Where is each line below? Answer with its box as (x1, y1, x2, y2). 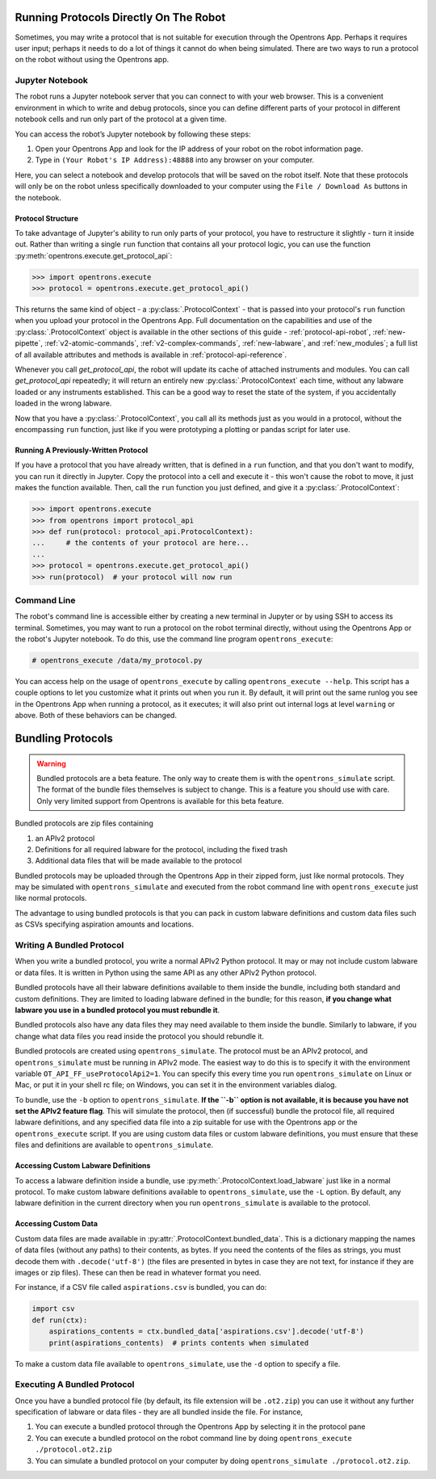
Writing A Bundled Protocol (15, 939, 124, 951)
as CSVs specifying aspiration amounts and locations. (15, 919, 194, 929)
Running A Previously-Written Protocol (15, 445, 149, 455)
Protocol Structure (15, 213, 79, 223)
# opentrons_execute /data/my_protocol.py (31, 656, 203, 665)
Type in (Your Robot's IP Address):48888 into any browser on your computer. (35, 155, 315, 165)
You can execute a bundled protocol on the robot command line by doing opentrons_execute (35, 1433, 353, 1443)
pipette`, (15, 338, 44, 348)
